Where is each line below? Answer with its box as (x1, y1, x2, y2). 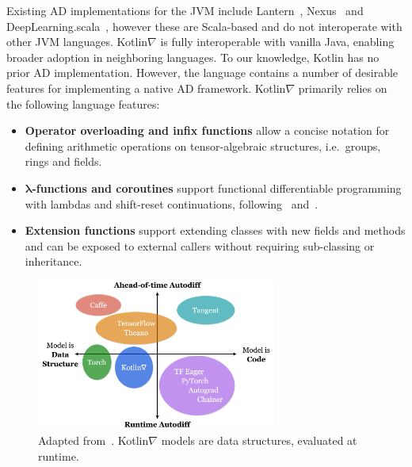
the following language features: (6, 95, 160, 112)
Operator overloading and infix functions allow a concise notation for (25, 122, 390, 139)
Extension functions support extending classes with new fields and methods (25, 222, 406, 239)
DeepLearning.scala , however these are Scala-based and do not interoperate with (6, 17, 402, 34)
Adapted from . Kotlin (38, 432, 149, 449)
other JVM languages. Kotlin (6, 33, 148, 50)
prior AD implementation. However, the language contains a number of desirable (6, 64, 399, 81)
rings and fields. (25, 153, 102, 170)
